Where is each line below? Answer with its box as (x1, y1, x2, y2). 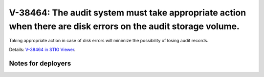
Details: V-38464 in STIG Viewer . (9, 46, 76, 52)
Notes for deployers (9, 59, 71, 67)
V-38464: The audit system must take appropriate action (9, 7, 246, 18)
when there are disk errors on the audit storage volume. (9, 21, 240, 31)
